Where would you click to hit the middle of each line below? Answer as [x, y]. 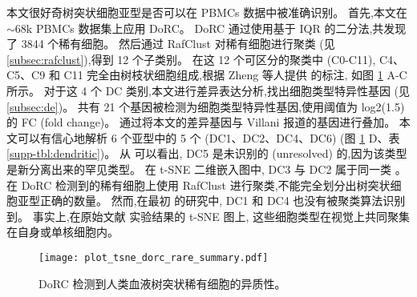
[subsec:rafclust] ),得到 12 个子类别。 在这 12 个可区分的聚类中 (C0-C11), [191, 59]
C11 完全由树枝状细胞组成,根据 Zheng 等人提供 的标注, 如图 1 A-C [235, 75]
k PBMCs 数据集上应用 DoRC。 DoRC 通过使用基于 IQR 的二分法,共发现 [216, 28]
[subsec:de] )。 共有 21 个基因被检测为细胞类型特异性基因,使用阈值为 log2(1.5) [206, 106]
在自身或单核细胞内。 [63, 232]
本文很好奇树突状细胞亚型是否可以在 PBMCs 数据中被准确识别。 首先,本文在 [207, 12]
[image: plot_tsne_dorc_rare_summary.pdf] [154, 257]
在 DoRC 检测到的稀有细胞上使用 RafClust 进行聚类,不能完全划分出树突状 [198, 185]
